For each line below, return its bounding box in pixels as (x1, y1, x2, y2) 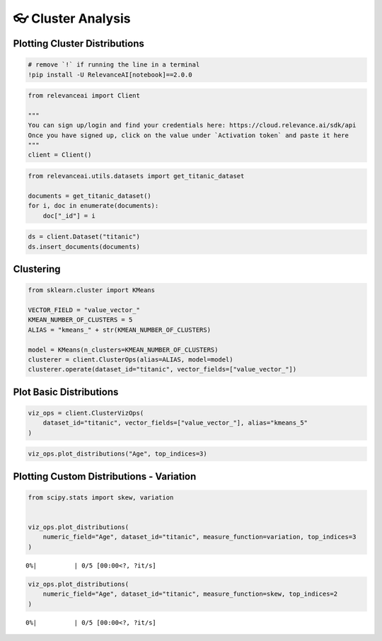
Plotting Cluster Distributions (13, 37, 144, 50)
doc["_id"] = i (42, 212, 95, 219)
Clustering (13, 262, 61, 275)
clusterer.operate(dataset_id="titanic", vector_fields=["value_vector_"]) (28, 365, 297, 374)
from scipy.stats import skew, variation (28, 493, 174, 502)
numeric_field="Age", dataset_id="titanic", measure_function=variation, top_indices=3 (42, 533, 357, 541)
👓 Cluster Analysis (13, 11, 131, 26)
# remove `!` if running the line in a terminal (28, 61, 200, 69)
